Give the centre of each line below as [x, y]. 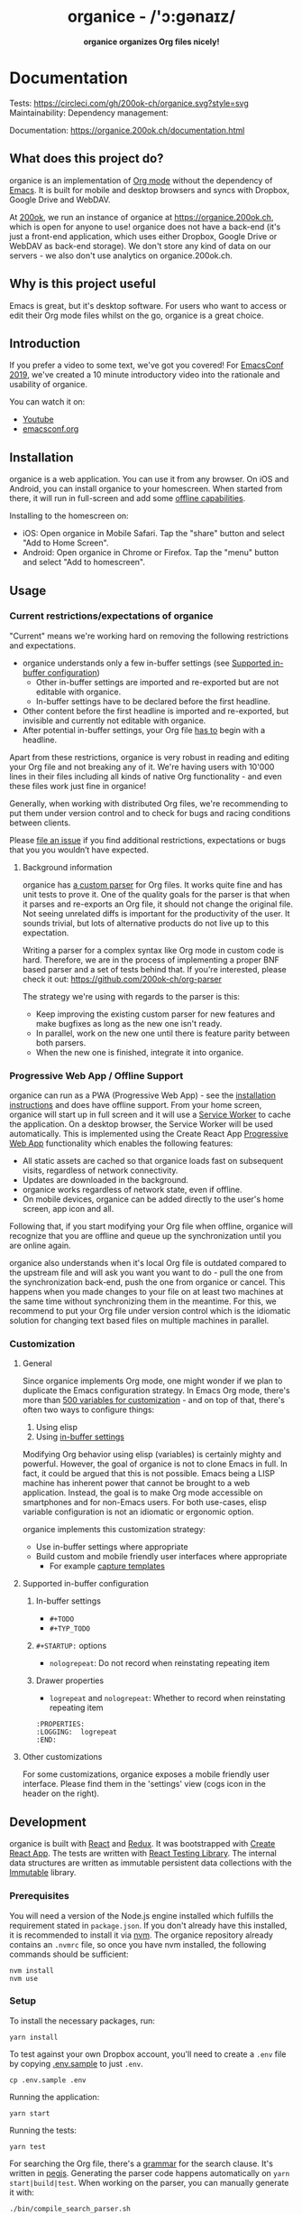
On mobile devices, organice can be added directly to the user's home [153, 1199]
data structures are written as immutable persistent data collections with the [151, 1863]
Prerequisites [39, 1896]
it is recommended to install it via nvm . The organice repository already [141, 1935]
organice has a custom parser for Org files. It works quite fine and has [152, 884]
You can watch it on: [47, 402]
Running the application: [55, 2097]
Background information [67, 867]
